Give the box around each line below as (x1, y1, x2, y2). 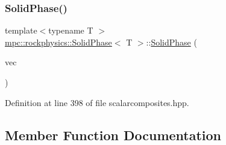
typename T (48, 24, 93, 37)
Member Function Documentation (5, 125, 222, 144)
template (5, 24, 37, 37)
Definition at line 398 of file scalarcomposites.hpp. (5, 96, 189, 108)
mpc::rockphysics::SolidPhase (5, 35, 112, 48)
